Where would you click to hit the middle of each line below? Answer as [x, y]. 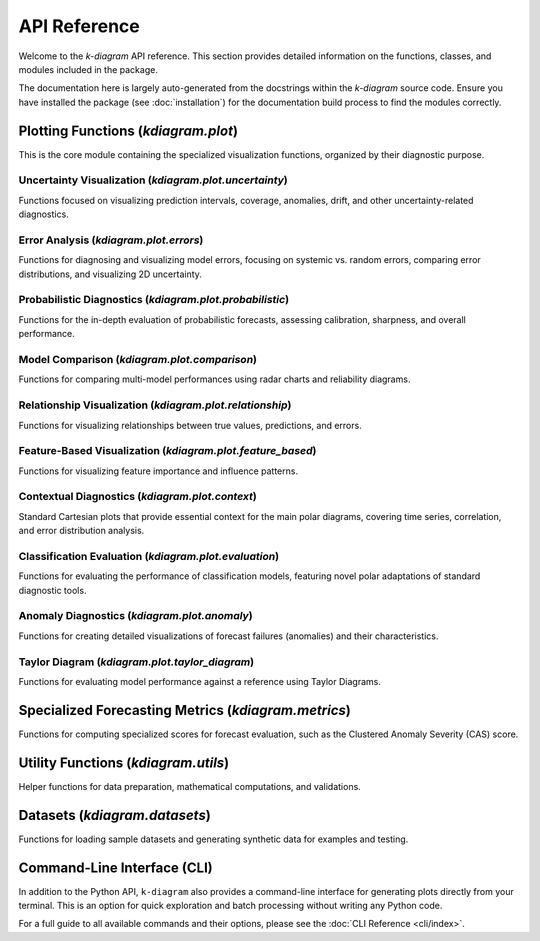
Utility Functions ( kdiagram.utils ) [124, 762]
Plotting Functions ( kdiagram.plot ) [128, 130]
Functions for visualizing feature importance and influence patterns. [158, 471]
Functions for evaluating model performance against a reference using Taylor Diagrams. [200, 681]
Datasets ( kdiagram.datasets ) [115, 815]
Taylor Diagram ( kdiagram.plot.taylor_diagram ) [136, 662]
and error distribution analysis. [81, 531]
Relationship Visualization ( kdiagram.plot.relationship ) [155, 405]
